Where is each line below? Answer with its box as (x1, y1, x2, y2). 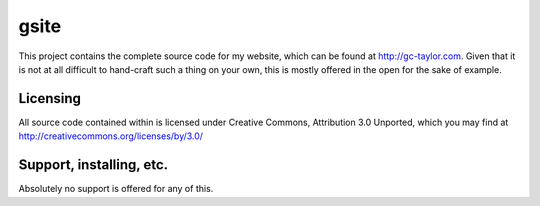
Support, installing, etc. (18, 156, 169, 174)
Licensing (18, 90, 82, 107)
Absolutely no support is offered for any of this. (18, 183, 214, 195)
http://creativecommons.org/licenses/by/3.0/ (18, 130, 204, 142)
